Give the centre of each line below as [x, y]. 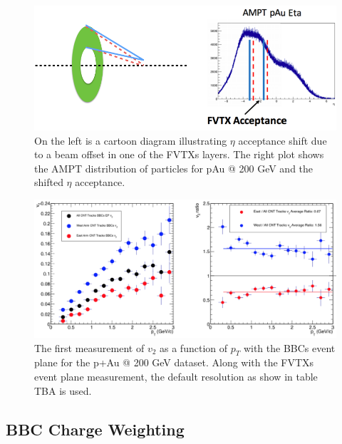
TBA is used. [63, 390]
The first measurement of [89, 347]
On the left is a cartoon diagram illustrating [131, 140]
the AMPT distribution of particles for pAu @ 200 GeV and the [174, 168]
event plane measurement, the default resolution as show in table [176, 377]
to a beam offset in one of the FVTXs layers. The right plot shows [179, 154]
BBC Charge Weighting [95, 429]
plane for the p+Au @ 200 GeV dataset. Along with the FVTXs [174, 362]
